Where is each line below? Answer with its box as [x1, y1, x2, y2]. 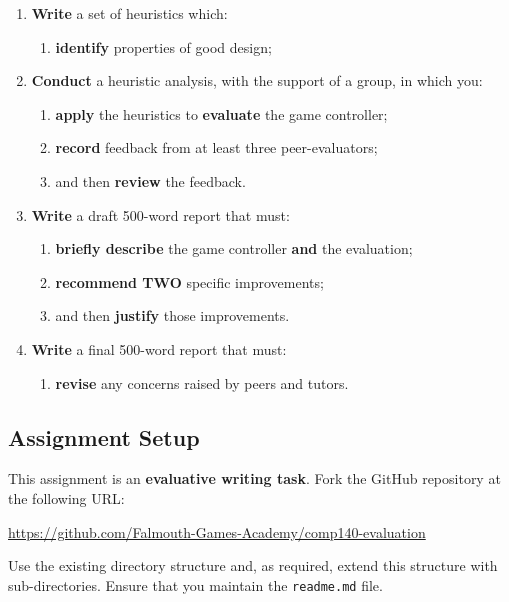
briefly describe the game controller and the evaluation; [55, 238, 413, 259]
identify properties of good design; [55, 36, 272, 57]
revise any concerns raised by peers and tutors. [55, 372, 349, 393]
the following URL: [8, 487, 125, 508]
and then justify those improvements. [55, 305, 290, 326]
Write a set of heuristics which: [31, 3, 228, 23]
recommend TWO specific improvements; [55, 271, 324, 292]
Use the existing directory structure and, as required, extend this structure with [8, 555, 498, 576]
